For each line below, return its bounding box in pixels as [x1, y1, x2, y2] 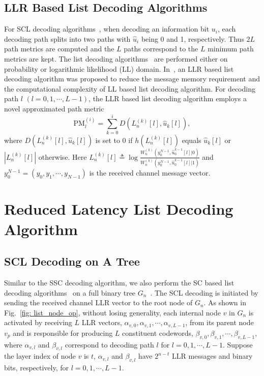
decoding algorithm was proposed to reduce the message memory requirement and [4, 73, 260, 84]
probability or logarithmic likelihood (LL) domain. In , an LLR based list [4, 63, 234, 74]
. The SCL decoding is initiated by [150, 287, 258, 298]
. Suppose [222, 339, 253, 350]
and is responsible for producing [13, 327, 113, 338]
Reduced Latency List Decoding [4, 198, 233, 219]
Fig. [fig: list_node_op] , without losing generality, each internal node [4, 307, 221, 317]
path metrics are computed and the [4, 43, 114, 54]
